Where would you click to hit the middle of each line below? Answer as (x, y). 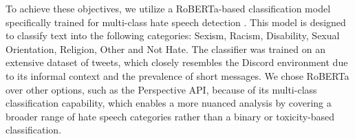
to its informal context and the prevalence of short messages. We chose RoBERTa (177, 75)
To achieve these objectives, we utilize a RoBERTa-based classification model (168, 8)
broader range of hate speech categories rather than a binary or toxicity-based (170, 116)
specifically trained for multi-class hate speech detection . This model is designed (176, 22)
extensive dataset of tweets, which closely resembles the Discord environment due (177, 62)
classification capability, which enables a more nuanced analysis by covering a (169, 103)
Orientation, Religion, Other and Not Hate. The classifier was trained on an (165, 49)
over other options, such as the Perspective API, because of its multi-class (161, 89)
